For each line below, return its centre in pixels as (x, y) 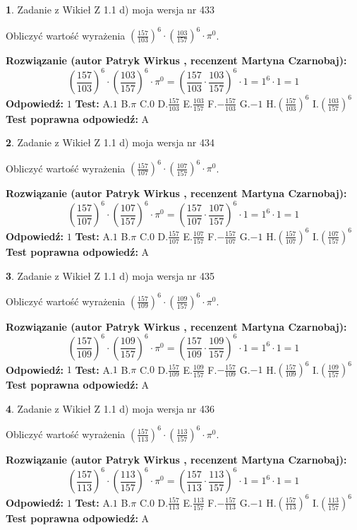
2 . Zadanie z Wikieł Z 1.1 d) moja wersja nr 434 (110, 142)
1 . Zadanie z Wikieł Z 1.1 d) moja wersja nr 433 (110, 9)
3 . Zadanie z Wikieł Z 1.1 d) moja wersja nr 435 (110, 275)
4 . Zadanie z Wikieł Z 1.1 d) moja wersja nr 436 (110, 408)
